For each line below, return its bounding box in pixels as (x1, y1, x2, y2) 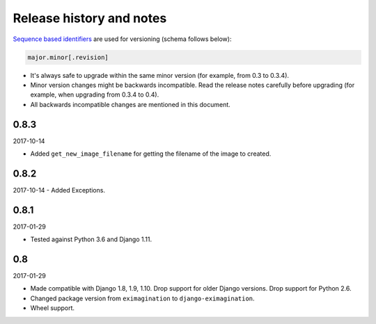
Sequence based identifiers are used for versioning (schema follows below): (13, 35, 232, 43)
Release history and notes (13, 10, 167, 26)
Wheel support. (30, 304, 75, 312)
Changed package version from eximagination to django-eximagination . (30, 294, 255, 302)
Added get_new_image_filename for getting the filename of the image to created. (30, 149, 272, 158)
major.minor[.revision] (27, 53, 109, 61)
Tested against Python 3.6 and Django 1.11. (30, 235, 152, 243)
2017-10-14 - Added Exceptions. (13, 186, 106, 194)
